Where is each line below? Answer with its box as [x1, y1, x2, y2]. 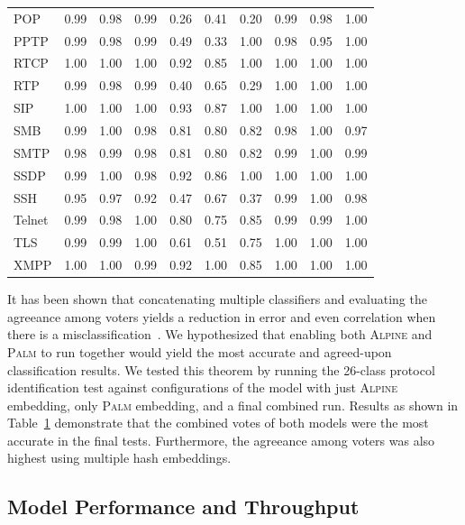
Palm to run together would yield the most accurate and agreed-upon [7, 342, 392, 361]
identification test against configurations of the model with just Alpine [7, 378, 398, 397]
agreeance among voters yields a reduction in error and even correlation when [7, 307, 436, 326]
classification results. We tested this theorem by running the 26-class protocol [7, 360, 435, 379]
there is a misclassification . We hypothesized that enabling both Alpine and [7, 325, 433, 344]
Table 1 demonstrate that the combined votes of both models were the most [7, 413, 429, 432]
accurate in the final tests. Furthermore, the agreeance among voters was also [7, 430, 435, 449]
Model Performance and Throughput [7, 493, 360, 520]
